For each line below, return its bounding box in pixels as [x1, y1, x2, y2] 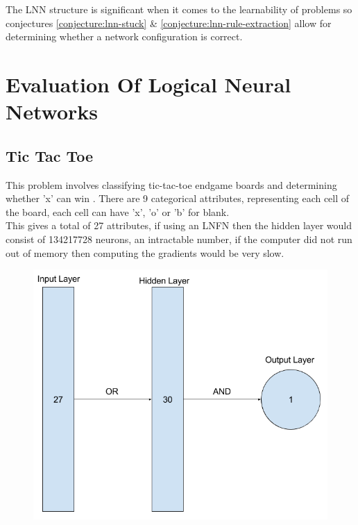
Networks [6, 97, 99, 126]
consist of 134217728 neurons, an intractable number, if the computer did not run [6, 231, 352, 246]
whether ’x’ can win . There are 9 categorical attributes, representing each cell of [6, 191, 350, 206]
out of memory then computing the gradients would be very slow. [6, 245, 284, 260]
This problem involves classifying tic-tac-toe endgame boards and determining [6, 177, 337, 192]
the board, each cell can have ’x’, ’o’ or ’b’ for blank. [6, 204, 230, 219]
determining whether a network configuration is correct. [6, 29, 243, 44]
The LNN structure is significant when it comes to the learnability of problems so [6, 2, 352, 16]
